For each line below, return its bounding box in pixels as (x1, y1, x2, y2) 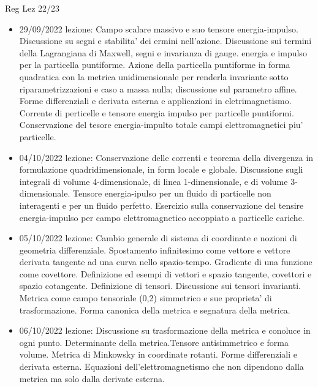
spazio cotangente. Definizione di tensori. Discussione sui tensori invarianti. (19, 279, 301, 292)
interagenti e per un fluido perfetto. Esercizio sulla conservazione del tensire (19, 198, 304, 211)
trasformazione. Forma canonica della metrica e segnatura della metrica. (19, 303, 290, 316)
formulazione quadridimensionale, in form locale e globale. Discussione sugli (19, 163, 303, 176)
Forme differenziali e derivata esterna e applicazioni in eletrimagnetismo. (19, 94, 292, 107)
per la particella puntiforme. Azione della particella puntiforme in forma (19, 58, 290, 71)
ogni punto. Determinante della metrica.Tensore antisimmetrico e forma (19, 336, 289, 348)
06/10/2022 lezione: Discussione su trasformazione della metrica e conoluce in (19, 324, 311, 337)
